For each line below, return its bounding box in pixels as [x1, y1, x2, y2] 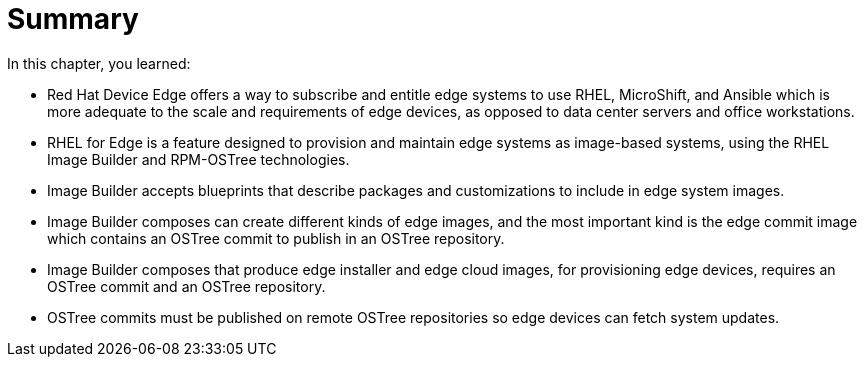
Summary [7, 2, 139, 36]
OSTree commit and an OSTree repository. [47, 277, 326, 295]
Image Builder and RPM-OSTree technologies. [47, 150, 350, 168]
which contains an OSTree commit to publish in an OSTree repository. [47, 229, 505, 247]
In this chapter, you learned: [7, 54, 191, 72]
